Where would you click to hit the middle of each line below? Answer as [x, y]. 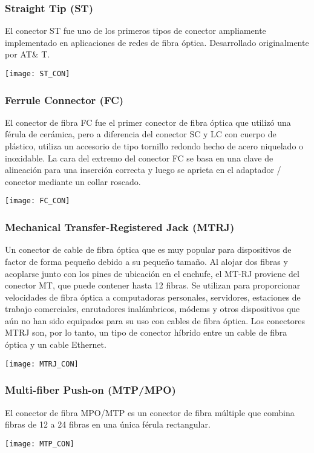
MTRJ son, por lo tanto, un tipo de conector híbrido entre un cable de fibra [146, 332]
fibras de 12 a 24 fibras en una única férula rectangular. [108, 424]
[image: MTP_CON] [40, 444]
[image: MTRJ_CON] [42, 364]
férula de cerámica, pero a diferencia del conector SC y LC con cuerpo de [141, 134]
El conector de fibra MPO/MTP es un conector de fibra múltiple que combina [150, 412]
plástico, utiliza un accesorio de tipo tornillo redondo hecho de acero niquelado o [154, 146]
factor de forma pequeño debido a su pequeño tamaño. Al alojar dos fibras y [146, 261]
